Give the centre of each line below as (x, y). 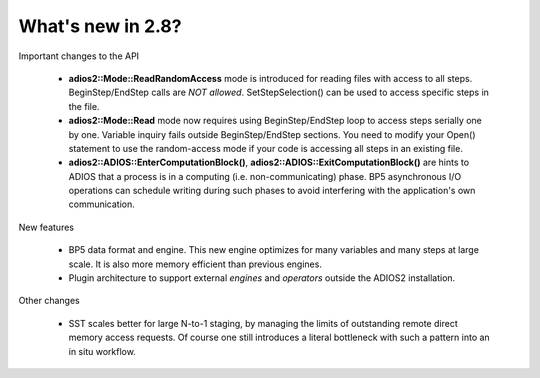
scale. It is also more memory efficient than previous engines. (195, 264)
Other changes (49, 301)
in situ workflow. (102, 351)
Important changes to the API (79, 56)
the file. (84, 106)
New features (46, 227)
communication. (101, 204)
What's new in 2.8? (100, 26)
